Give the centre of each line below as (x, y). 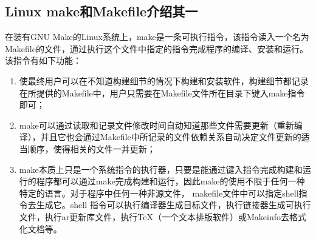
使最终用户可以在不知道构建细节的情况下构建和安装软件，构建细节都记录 (164, 80)
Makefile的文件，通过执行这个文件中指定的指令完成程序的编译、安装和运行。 (156, 48)
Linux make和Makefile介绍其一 (101, 11)
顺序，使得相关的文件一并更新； (91, 148)
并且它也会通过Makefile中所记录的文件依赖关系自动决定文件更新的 (171, 137)
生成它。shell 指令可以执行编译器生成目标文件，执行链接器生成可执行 (173, 205)
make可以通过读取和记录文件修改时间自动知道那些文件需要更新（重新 (156, 125)
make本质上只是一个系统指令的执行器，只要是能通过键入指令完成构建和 (161, 169)
